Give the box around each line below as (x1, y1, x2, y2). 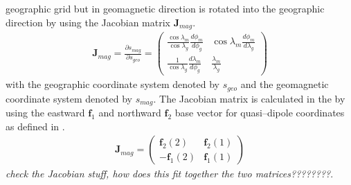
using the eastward (6, 105, 85, 120)
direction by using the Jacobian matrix (6, 15, 170, 29)
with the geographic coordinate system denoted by (6, 77, 220, 91)
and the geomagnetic (240, 77, 329, 91)
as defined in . (6, 118, 65, 133)
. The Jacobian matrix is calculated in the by (153, 91, 345, 105)
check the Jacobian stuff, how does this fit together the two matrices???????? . (6, 166, 334, 181)
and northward (98, 105, 161, 120)
